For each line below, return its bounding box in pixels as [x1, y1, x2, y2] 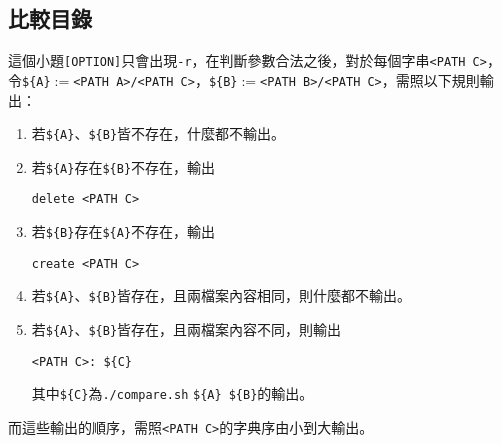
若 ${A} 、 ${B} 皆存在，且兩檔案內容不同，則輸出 [31, 319, 342, 340]
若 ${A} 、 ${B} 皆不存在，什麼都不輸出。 [31, 123, 286, 144]
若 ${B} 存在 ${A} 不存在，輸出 [31, 221, 216, 242]
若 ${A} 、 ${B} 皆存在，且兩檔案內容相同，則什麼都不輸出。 [31, 285, 412, 306]
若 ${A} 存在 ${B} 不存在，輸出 [31, 156, 216, 177]
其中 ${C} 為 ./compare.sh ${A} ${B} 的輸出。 [31, 383, 314, 404]
